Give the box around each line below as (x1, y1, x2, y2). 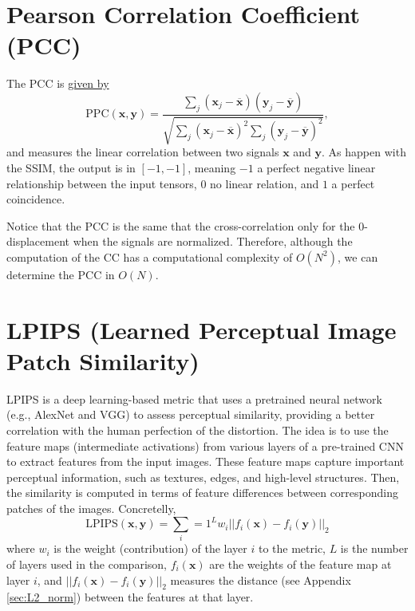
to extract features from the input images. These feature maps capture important (6, 453, 405, 470)
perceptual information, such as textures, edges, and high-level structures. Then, (6, 468, 400, 485)
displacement (6, 233, 70, 250)
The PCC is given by (6, 75, 109, 92)
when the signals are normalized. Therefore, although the (73, 233, 353, 250)
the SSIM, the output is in (6, 159, 136, 175)
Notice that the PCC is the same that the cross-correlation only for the (6, 217, 355, 234)
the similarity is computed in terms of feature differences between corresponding (6, 484, 398, 501)
